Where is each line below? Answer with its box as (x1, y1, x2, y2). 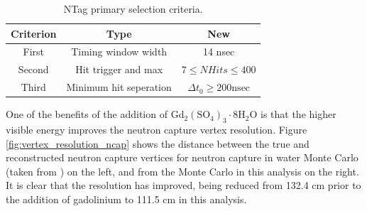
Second (18, 62, 49, 77)
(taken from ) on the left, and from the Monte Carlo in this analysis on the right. (6, 163, 359, 178)
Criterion (11, 26, 57, 40)
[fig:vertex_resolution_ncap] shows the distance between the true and (6, 136, 310, 151)
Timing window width (71, 44, 168, 59)
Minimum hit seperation (66, 80, 172, 94)
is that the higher (261, 107, 336, 121)
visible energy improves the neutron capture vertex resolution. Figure (6, 122, 307, 137)
